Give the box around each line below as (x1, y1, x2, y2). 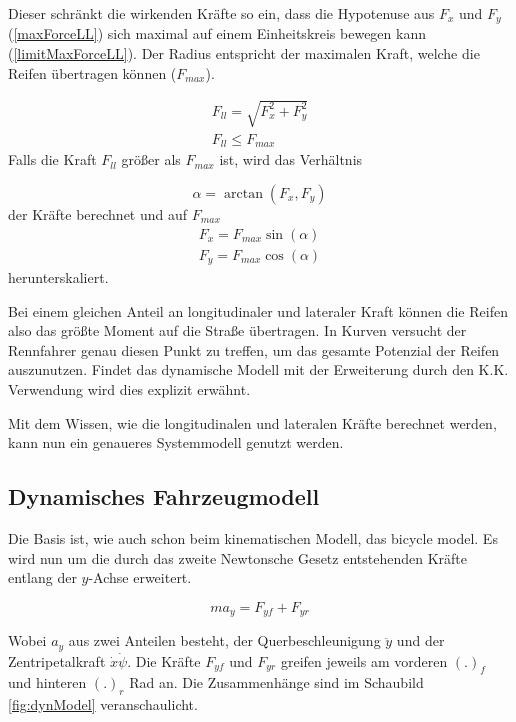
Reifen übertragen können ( (8, 62, 177, 83)
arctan (223, 186, 263, 201)
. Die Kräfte (127, 650, 201, 671)
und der (396, 630, 445, 651)
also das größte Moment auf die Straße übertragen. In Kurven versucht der (8, 320, 467, 341)
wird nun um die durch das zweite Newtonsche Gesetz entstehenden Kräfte (8, 547, 467, 568)
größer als (121, 149, 181, 170)
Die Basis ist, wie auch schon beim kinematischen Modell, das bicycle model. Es (8, 527, 498, 548)
